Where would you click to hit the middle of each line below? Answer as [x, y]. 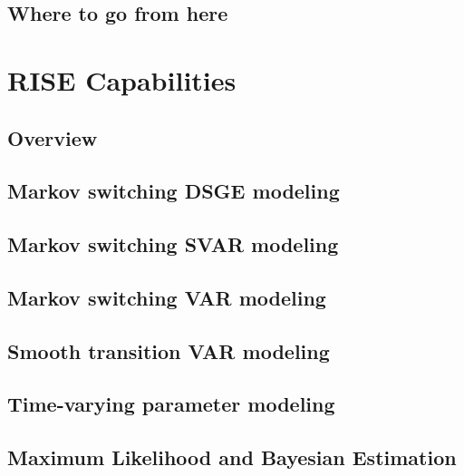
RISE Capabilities [122, 79]
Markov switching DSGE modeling [174, 191]
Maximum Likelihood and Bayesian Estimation [232, 457]
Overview [53, 137]
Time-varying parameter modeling [171, 404]
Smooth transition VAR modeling [169, 350]
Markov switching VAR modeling [167, 297]
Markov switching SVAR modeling [173, 244]
